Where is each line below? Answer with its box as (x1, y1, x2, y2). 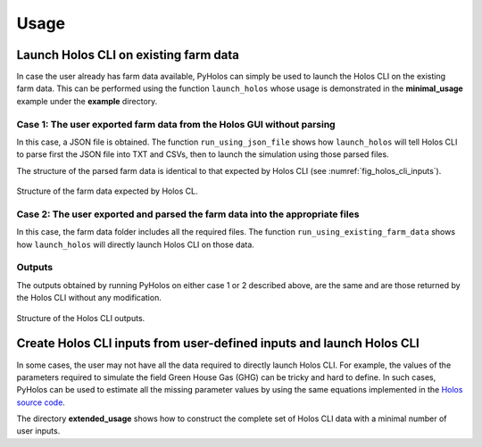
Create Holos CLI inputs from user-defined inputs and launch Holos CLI (16, 335, 420, 352)
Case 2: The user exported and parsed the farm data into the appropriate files (16, 208, 360, 220)
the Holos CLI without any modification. (16, 293, 162, 303)
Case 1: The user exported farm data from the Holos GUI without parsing (16, 118, 336, 130)
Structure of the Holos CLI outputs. (16, 312, 145, 323)
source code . (16, 397, 66, 408)
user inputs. (16, 426, 61, 436)
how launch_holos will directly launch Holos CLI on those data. (16, 239, 254, 250)
